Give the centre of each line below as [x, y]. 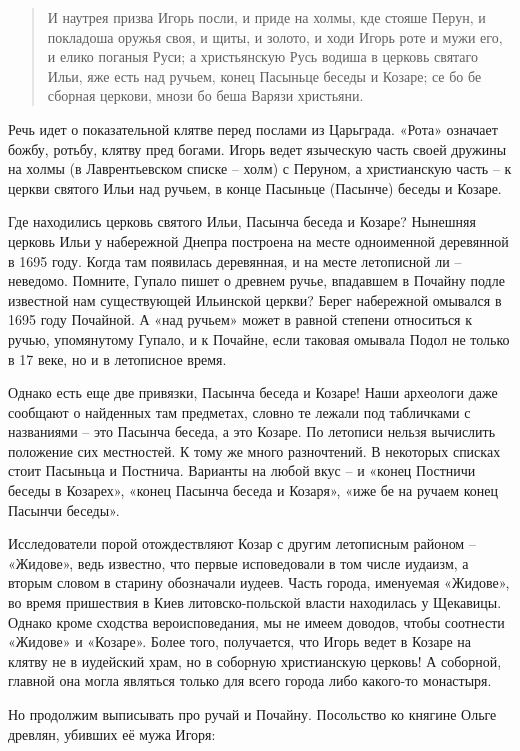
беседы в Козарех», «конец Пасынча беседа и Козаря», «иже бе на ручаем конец [253, 490]
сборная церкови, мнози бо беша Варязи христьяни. [205, 95]
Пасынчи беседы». [64, 509]
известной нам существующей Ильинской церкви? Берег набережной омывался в [255, 299]
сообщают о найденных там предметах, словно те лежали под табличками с [239, 411]
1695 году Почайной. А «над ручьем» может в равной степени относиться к [240, 319]
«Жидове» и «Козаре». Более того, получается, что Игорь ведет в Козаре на [240, 641]
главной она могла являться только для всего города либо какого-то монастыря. [250, 680]
